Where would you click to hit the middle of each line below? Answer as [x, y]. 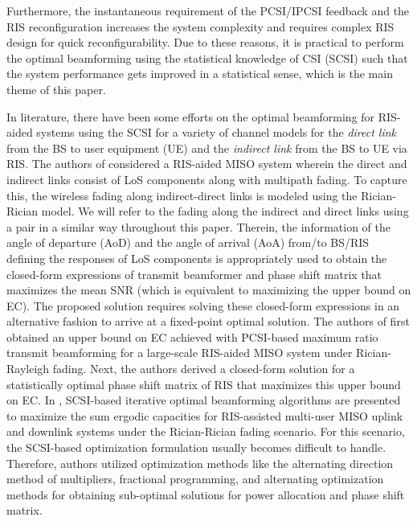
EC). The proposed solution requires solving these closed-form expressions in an [203, 305]
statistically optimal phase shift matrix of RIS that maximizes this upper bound [204, 384]
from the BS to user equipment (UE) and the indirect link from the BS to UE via [207, 148]
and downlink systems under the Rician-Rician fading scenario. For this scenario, [206, 431]
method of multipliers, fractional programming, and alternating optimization [195, 479]
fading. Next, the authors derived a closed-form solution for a [204, 369]
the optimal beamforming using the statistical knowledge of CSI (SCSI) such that [207, 57]
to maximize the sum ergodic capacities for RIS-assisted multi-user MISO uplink [205, 415]
